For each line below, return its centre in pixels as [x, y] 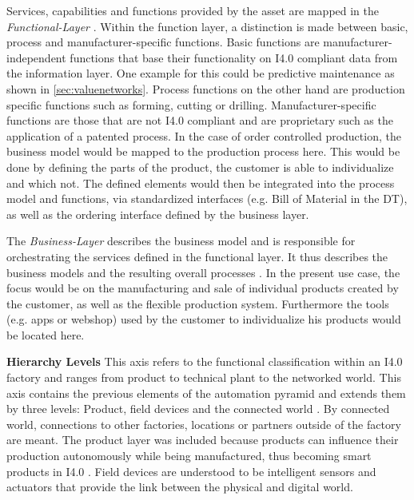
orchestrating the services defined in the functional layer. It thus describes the [197, 256]
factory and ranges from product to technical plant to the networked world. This [204, 377]
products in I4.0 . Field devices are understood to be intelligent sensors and [191, 471]
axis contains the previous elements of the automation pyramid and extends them [206, 393]
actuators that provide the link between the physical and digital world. [180, 487]
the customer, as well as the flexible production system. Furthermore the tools [198, 303]
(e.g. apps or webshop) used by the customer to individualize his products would [204, 319]
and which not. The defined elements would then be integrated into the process [201, 183]
